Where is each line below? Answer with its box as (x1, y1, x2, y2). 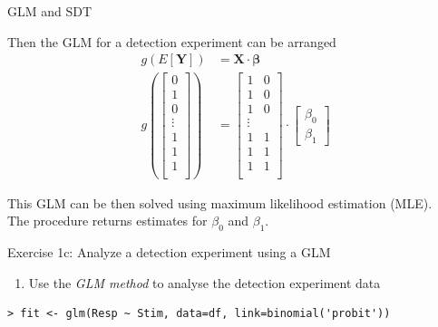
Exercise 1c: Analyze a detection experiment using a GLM (7, 242, 331, 261)
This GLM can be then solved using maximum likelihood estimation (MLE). (7, 193, 433, 212)
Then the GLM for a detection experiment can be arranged (7, 32, 336, 51)
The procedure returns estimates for (7, 211, 208, 230)
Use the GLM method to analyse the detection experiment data (28, 273, 381, 292)
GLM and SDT (7, 2, 92, 20)
